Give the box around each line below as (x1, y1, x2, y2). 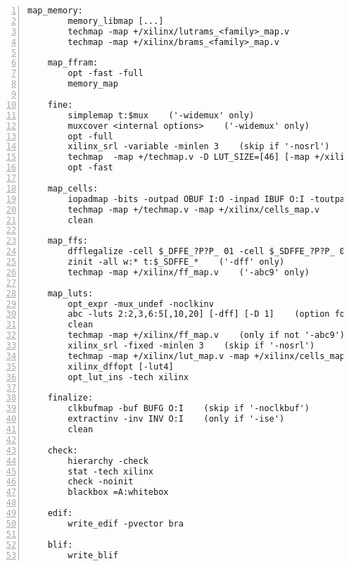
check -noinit (68, 477, 134, 487)
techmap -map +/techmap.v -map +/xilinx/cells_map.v (68, 204, 320, 215)
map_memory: (27, 6, 83, 15)
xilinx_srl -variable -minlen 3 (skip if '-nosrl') (68, 141, 330, 152)
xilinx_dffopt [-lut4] (68, 361, 174, 372)
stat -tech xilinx (68, 466, 153, 477)
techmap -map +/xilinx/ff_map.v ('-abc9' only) (68, 267, 310, 277)
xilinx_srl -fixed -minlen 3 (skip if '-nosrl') (68, 341, 315, 351)
